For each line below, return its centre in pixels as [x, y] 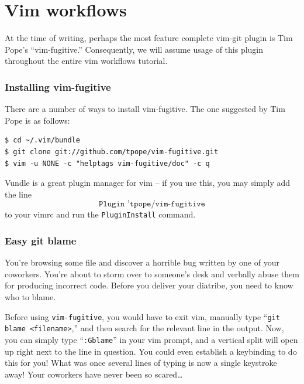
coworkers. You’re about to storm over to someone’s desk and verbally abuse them [152, 273]
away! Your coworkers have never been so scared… [94, 374]
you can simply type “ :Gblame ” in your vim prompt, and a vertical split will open [151, 339]
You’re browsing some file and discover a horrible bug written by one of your [142, 262]
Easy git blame [41, 240]
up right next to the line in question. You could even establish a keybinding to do [151, 351]
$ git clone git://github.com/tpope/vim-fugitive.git [112, 152]
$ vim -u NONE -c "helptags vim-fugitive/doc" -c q [107, 163]
